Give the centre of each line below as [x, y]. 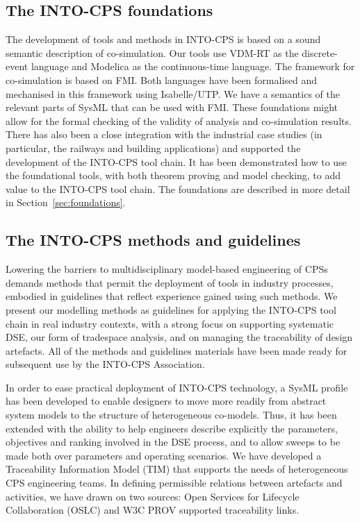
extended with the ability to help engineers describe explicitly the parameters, [172, 428]
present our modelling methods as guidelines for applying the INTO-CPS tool [171, 309]
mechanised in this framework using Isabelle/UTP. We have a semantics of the [173, 93]
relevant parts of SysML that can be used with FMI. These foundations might [172, 107]
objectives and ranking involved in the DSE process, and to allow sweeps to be [173, 442]
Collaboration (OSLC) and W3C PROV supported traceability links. [153, 510]
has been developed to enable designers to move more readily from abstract [166, 401]
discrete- [320, 52]
